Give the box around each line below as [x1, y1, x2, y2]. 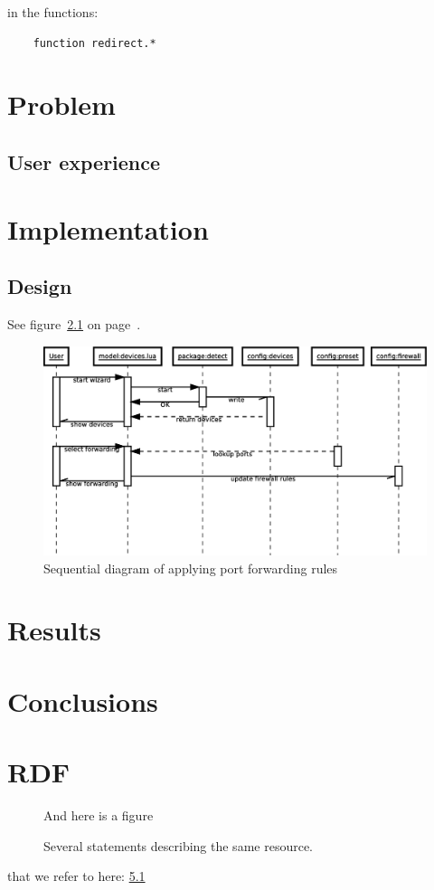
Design [7, 272, 72, 300]
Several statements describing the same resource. [43, 836, 313, 855]
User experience [7, 147, 161, 175]
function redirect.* [33, 36, 156, 50]
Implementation [7, 210, 209, 247]
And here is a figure [43, 806, 154, 825]
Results [7, 611, 101, 649]
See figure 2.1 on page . [7, 314, 141, 333]
